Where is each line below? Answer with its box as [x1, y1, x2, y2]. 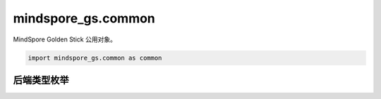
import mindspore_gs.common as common [28, 53, 162, 62]
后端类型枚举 [13, 74, 69, 86]
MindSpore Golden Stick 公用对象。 [13, 35, 116, 44]
